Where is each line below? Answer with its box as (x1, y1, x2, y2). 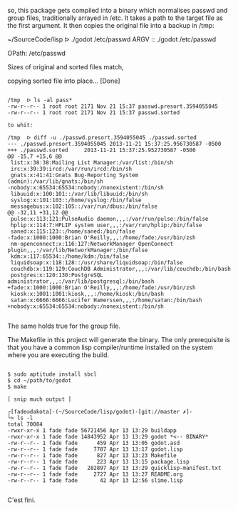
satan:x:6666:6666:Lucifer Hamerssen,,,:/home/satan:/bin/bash (10, 296, 202, 304)
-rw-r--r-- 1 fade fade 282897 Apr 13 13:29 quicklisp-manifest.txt (7, 464, 222, 471)
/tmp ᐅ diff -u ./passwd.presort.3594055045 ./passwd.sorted (7, 134, 197, 141)
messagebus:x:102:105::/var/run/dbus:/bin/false (10, 203, 158, 210)
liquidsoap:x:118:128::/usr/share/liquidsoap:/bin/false (10, 259, 183, 266)
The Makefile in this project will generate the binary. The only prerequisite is (7, 336, 230, 344)
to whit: (7, 121, 33, 129)
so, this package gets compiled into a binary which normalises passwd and (7, 6, 228, 14)
